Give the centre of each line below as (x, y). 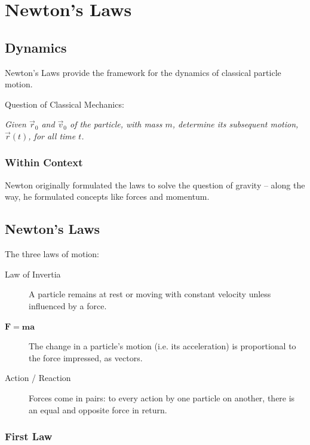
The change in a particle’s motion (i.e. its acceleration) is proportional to (162, 346)
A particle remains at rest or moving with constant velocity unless (150, 294)
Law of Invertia (33, 274)
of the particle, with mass (116, 124)
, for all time (52, 135)
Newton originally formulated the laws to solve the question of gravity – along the (155, 185)
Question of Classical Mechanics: (65, 104)
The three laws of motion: (52, 254)
